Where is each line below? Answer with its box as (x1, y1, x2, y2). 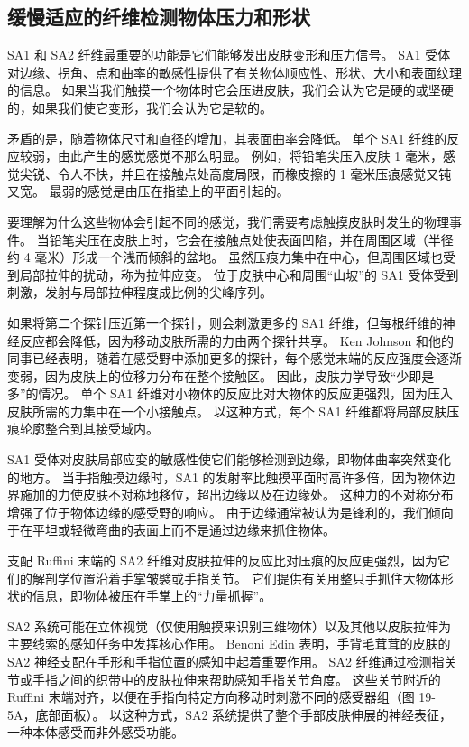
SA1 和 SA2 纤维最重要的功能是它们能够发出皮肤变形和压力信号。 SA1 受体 (7, 45, 451, 64)
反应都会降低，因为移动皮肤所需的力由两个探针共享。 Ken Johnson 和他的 (19, 331, 454, 350)
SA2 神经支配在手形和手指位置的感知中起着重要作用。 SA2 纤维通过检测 (7, 652, 432, 671)
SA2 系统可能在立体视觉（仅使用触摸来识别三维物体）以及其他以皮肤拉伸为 (7, 616, 451, 635)
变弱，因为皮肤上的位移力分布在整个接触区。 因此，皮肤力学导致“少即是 (7, 366, 435, 385)
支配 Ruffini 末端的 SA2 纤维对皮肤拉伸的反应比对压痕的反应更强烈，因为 (7, 551, 437, 570)
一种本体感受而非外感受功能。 (7, 723, 184, 742)
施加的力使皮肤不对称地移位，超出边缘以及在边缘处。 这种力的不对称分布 (19, 485, 454, 504)
